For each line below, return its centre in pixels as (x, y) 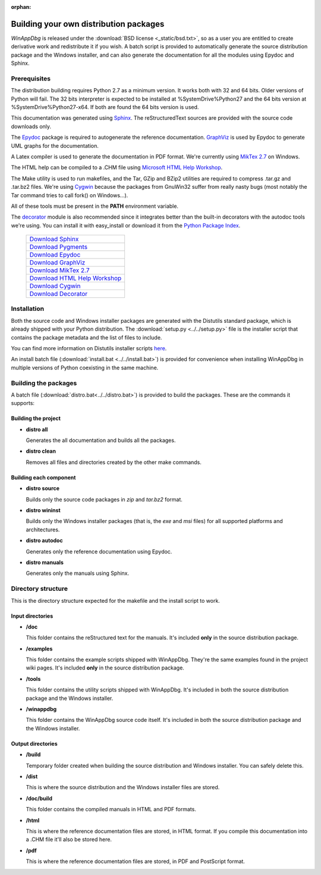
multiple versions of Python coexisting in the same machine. (85, 368)
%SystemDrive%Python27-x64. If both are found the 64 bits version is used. (105, 107)
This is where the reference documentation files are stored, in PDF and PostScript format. (135, 861)
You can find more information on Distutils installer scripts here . (89, 348)
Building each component (43, 477)
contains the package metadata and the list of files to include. (86, 337)
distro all (37, 429)
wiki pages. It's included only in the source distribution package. (105, 668)
